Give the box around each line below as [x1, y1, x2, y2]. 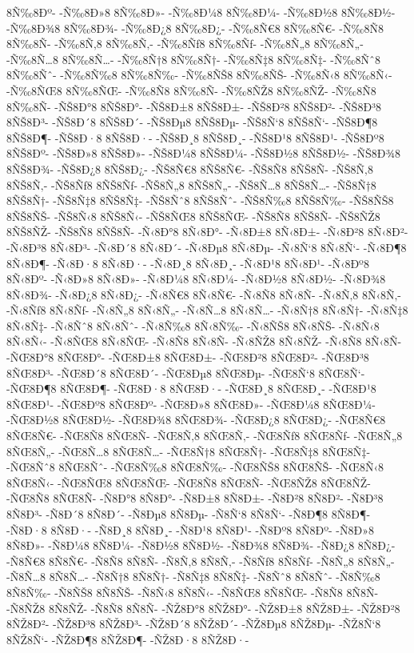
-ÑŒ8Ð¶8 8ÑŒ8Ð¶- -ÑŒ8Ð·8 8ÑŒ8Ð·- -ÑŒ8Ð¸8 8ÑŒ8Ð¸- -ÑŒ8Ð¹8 [6, 380, 376, 397]
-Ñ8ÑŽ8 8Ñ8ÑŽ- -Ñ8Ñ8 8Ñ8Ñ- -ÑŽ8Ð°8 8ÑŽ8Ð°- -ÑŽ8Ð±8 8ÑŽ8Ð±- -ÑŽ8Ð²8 [6, 599, 400, 616]
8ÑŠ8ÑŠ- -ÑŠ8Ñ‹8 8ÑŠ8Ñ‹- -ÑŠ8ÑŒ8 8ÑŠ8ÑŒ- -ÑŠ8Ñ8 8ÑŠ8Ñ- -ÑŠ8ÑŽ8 [6, 207, 380, 224]
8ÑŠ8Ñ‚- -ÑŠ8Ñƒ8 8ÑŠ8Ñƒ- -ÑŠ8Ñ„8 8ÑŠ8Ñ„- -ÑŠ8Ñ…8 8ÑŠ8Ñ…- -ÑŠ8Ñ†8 [6, 176, 376, 193]
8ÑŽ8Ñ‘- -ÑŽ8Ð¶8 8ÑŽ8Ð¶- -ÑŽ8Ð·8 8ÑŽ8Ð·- [6, 631, 249, 647]
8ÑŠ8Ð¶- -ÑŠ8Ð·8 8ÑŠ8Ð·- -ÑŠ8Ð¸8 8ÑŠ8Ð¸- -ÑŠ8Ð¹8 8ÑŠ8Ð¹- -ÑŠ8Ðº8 [6, 129, 384, 146]
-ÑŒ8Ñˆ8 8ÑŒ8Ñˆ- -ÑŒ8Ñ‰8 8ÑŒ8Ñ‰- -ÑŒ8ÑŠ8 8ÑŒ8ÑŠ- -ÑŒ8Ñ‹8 [6, 459, 384, 475]
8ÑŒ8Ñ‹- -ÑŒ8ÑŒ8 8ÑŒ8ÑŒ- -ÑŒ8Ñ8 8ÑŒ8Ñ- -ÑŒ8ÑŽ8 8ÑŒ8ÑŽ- [6, 474, 371, 491]
